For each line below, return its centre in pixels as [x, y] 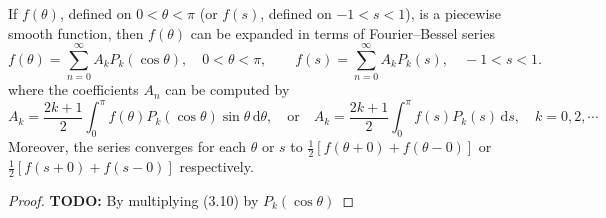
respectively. [216, 166]
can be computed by [227, 89]
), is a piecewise [453, 13]
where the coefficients [73, 89]
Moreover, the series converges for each [127, 146]
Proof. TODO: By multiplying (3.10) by [133, 199]
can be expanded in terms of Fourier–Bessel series [342, 32]
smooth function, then [76, 32]
